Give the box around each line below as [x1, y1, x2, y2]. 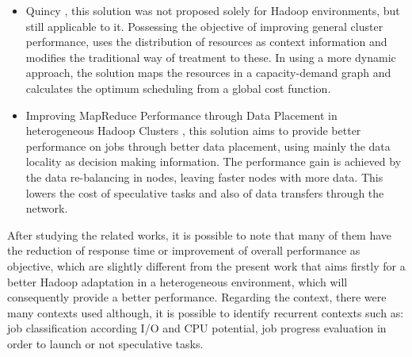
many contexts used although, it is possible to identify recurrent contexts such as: [7, 304, 404, 321]
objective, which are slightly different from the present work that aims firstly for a [7, 257, 406, 274]
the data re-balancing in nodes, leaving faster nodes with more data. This [25, 168, 383, 185]
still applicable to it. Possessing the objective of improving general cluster [25, 17, 383, 34]
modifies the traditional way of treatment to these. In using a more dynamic [25, 48, 396, 65]
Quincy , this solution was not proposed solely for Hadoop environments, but [25, 2, 400, 18]
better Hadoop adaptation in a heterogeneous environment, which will [7, 273, 348, 290]
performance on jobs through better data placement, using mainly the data [25, 137, 391, 154]
